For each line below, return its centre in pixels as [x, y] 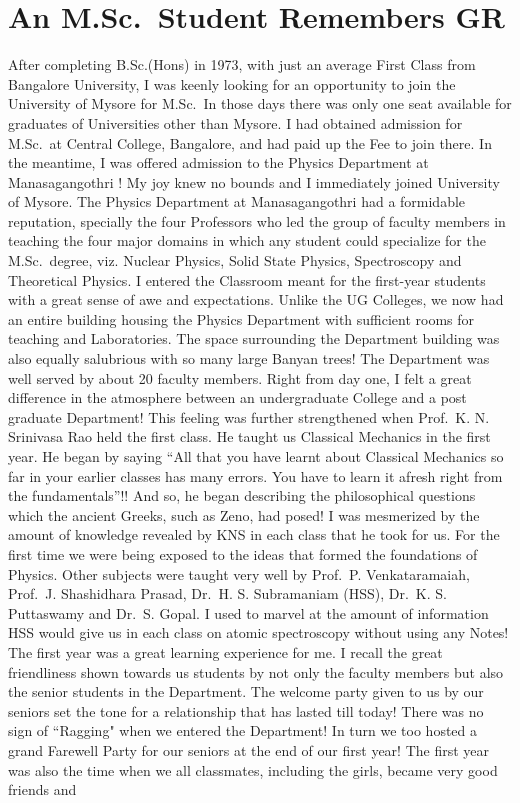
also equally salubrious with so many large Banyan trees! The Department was [249, 358]
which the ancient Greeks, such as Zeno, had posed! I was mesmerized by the [244, 514]
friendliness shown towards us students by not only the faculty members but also [256, 671]
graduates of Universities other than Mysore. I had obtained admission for [235, 122]
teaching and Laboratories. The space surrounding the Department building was [254, 338]
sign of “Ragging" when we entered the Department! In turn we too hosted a [243, 730]
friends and [42, 789]
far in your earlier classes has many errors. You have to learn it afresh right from [255, 475]
